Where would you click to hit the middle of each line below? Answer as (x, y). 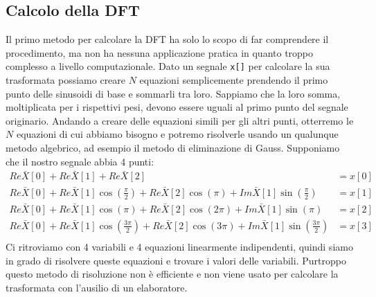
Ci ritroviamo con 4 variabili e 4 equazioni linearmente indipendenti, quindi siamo (179, 247)
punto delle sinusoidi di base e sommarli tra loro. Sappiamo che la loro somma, (173, 93)
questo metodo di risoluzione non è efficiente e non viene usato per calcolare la (172, 274)
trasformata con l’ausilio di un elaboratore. (97, 287)
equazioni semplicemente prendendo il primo (234, 80)
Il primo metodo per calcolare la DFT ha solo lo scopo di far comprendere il (167, 39)
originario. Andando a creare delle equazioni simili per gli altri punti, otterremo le (180, 120)
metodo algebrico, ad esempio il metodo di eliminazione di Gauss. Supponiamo (173, 148)
